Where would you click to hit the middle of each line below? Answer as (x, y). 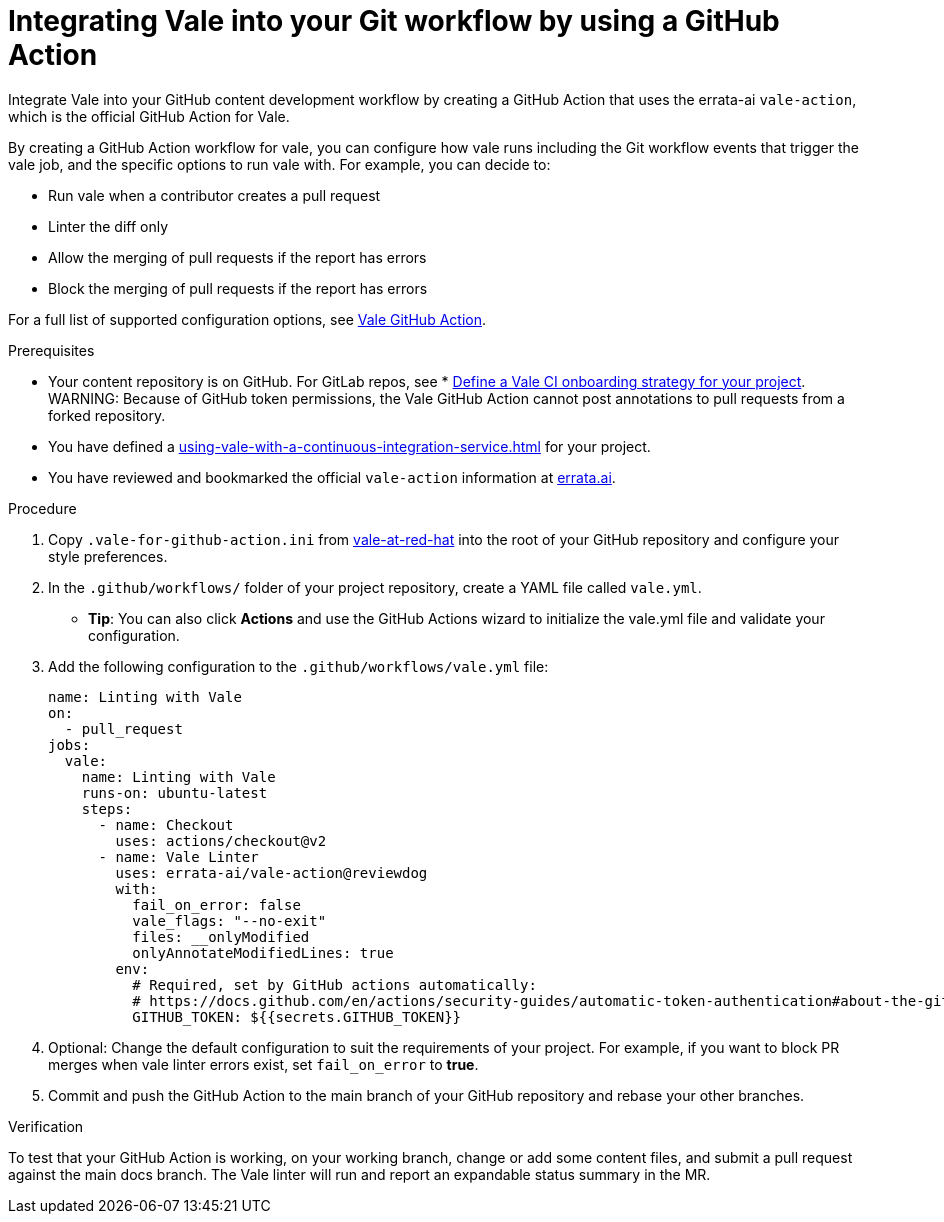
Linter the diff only (108, 226)
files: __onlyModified (221, 936)
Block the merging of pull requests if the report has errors (238, 288)
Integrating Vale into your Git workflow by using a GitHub (394, 21)
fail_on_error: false (216, 904)
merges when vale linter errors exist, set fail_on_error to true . (263, 1064)
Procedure (42, 508)
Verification (46, 1126)
